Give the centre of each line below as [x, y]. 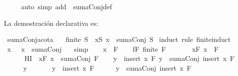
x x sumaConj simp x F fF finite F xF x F [113, 48]
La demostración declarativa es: [51, 23]
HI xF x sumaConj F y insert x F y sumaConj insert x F [129, 58]
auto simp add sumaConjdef [66, 6]
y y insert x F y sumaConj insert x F [107, 67]
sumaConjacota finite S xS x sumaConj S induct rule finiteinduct [119, 39]
